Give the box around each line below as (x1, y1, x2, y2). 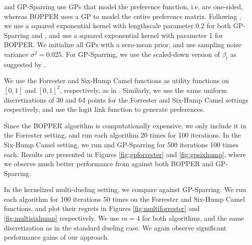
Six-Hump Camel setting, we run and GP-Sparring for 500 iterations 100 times (4, 139, 238, 149)
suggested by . (4, 59, 46, 69)
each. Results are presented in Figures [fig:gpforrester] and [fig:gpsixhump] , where (4, 149, 246, 159)
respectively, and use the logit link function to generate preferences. (4, 104, 205, 114)
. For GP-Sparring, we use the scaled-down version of (62, 49, 220, 59)
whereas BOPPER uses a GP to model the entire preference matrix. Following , (4, 11, 241, 21)
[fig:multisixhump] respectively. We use (4, 213, 119, 223)
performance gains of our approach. (4, 232, 109, 242)
